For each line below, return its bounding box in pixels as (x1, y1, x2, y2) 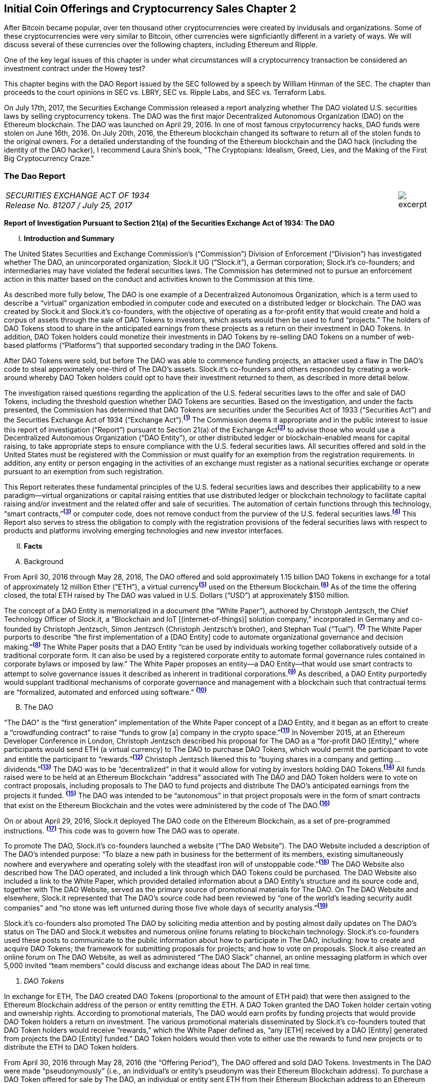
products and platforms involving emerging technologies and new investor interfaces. (4, 526, 284, 535)
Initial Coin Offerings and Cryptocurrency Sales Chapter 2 (4, 2, 296, 15)
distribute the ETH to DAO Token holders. (4, 1042, 139, 1051)
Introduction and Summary (24, 234, 114, 243)
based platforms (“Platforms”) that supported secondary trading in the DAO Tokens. (4, 341, 278, 350)
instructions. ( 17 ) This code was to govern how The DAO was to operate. (4, 825, 240, 835)
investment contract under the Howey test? (4, 64, 145, 73)
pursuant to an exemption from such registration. (4, 467, 164, 476)
